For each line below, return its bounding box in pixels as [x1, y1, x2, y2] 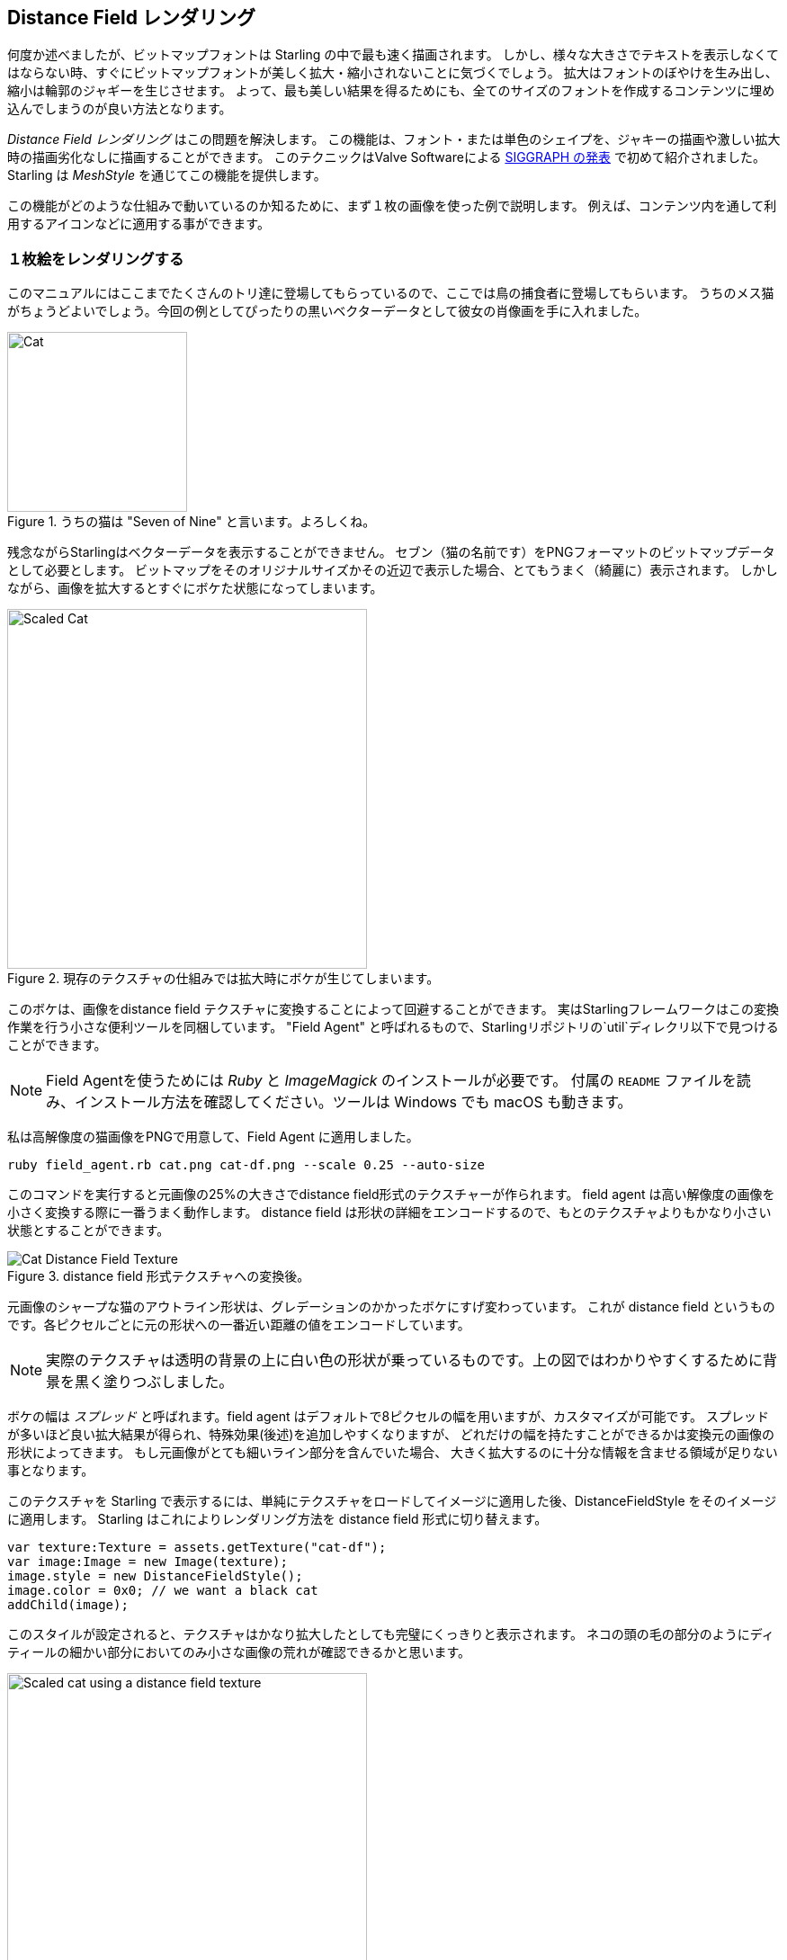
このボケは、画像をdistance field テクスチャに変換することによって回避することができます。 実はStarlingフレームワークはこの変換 [7, 1001, 779, 1017]
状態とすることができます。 [7, 1222, 170, 1239]
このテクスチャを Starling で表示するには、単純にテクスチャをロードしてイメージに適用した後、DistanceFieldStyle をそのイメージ [7, 1493, 777, 1509]
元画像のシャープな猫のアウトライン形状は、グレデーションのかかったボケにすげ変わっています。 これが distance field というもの [7, 1299, 775, 1315]
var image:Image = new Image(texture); [7, 1554, 288, 1570]
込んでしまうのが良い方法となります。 [7, 101, 232, 117]
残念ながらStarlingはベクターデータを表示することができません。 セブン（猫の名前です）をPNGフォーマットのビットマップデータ [7, 544, 775, 560]
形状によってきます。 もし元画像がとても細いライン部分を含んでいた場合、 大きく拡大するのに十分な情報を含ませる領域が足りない [7, 1445, 778, 1461]
